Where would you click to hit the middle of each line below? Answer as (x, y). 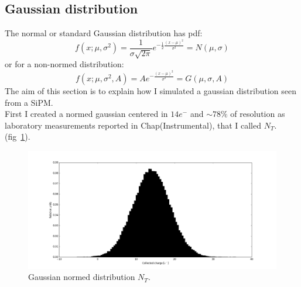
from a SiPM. (29, 102)
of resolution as (258, 114)
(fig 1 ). (18, 136)
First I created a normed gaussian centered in (86, 114)
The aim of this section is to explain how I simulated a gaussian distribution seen (151, 91)
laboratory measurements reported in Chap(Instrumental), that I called (133, 125)
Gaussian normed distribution (82, 277)
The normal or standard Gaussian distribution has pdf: (104, 33)
